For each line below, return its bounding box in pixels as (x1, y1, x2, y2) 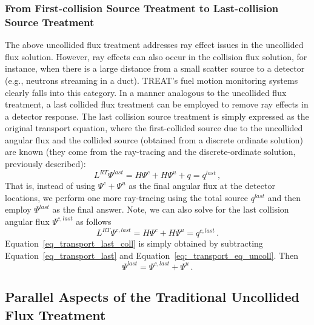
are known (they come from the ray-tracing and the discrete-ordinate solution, (5, 145, 296, 158)
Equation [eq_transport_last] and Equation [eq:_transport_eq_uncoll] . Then (5, 248, 298, 261)
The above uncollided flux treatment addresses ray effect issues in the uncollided (5, 38, 304, 51)
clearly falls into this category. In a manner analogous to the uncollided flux (5, 86, 287, 98)
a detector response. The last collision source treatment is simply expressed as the (5, 109, 309, 122)
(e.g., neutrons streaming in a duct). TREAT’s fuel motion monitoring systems (5, 74, 298, 86)
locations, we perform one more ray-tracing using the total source (5, 191, 249, 204)
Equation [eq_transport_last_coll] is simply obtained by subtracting (5, 237, 263, 250)
